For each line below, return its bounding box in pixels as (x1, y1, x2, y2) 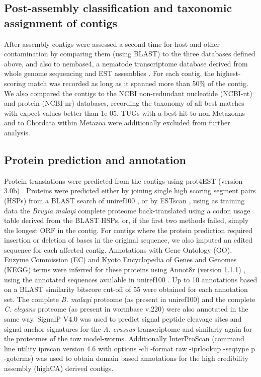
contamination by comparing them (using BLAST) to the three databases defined (4, 48, 255, 59)
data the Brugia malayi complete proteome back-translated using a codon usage (4, 205, 250, 215)
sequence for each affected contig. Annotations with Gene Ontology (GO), (4, 244, 232, 255)
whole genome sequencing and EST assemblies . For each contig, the (4, 68, 214, 79)
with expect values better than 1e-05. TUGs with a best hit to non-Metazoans (4, 107, 245, 118)
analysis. (4, 127, 30, 137)
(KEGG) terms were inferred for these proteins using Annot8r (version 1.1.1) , (4, 264, 246, 275)
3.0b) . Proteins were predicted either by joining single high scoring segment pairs (4, 185, 256, 196)
